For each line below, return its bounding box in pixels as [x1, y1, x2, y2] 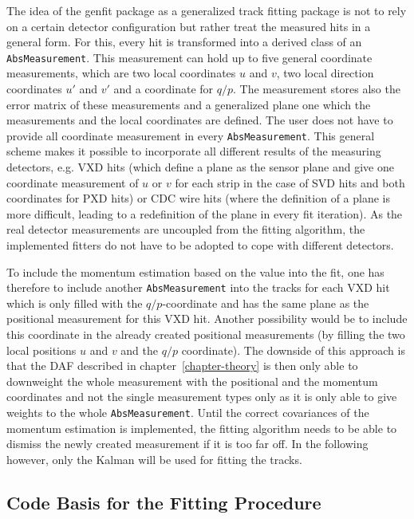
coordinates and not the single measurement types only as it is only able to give [6, 388, 397, 405]
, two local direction [276, 65, 374, 81]
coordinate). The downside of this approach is [181, 341, 405, 358]
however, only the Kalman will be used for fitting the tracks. [6, 450, 302, 467]
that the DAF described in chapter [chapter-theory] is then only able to [6, 357, 358, 374]
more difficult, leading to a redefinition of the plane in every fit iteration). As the [6, 205, 403, 222]
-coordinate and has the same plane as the [162, 294, 369, 311]
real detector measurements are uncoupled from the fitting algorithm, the [6, 221, 365, 238]
